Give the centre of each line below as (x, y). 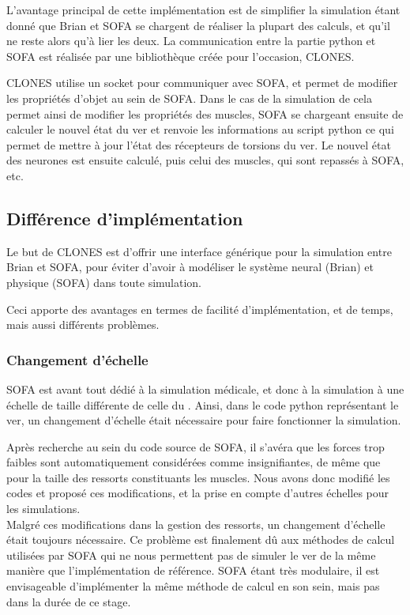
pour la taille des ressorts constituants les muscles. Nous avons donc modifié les (198, 477)
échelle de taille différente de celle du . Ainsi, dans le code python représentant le (203, 404)
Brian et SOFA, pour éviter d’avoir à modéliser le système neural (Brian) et (190, 267)
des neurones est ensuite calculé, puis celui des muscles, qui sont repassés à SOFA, (205, 160)
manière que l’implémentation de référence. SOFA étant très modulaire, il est (193, 570)
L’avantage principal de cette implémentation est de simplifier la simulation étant (203, 9)
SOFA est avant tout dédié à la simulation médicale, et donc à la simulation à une (205, 389)
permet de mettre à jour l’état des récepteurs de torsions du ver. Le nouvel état (199, 144)
